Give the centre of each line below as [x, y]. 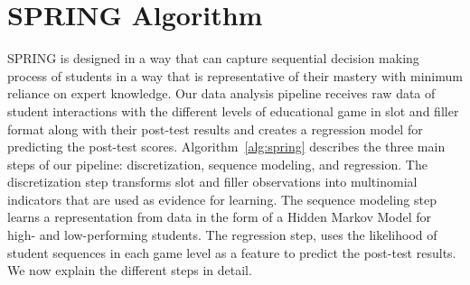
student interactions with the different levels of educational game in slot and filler [233, 110]
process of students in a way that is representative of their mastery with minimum [235, 75]
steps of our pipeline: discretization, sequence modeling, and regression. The [217, 164]
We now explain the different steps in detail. [130, 270]
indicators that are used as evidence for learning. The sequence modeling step [222, 199]
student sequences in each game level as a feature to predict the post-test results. [232, 252]
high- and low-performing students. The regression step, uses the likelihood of [222, 235]
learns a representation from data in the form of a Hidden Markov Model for [220, 217]
